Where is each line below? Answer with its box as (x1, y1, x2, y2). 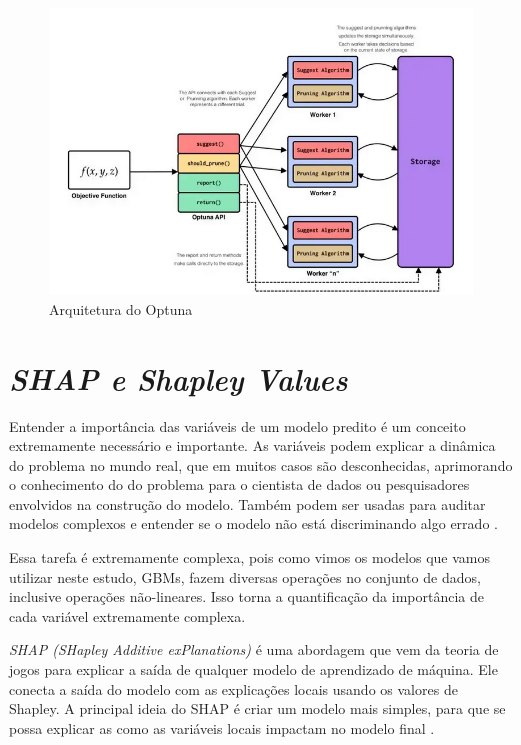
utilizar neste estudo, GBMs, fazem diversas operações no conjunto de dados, (9, 566, 481, 587)
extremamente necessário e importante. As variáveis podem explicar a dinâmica (9, 435, 496, 456)
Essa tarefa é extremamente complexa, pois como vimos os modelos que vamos (9, 547, 490, 568)
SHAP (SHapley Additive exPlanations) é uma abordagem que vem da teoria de (9, 639, 499, 660)
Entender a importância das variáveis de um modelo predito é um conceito (9, 415, 466, 436)
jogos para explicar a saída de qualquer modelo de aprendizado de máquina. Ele (9, 659, 498, 680)
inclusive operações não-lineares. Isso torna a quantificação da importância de (9, 586, 484, 607)
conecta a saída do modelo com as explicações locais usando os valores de (9, 678, 458, 699)
